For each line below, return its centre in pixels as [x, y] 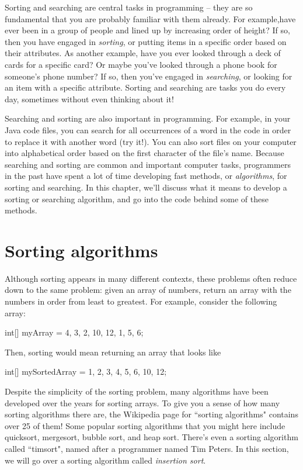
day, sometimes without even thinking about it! [89, 99]
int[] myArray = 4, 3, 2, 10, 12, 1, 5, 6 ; [74, 332]
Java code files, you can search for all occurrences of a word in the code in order [148, 129]
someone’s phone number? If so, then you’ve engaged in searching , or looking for [149, 76]
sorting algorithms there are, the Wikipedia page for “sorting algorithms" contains [151, 414]
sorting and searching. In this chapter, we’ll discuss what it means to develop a [146, 187]
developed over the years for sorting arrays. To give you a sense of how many [142, 402]
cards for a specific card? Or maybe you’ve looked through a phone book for [141, 64]
